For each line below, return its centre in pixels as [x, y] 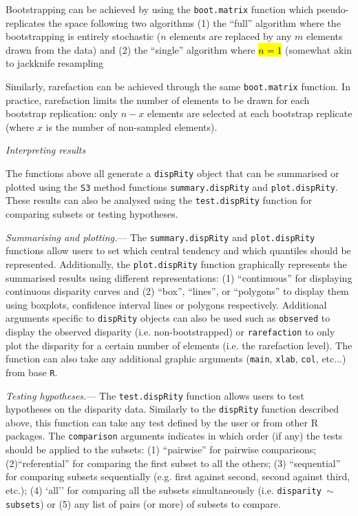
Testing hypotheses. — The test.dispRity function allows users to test [155, 395]
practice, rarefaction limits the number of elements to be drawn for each [158, 100]
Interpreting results [46, 150]
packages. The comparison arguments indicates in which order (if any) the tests [174, 436]
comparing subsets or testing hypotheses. [92, 214]
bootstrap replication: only [62, 113]
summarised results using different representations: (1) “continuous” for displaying [179, 277]
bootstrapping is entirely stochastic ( [83, 36]
